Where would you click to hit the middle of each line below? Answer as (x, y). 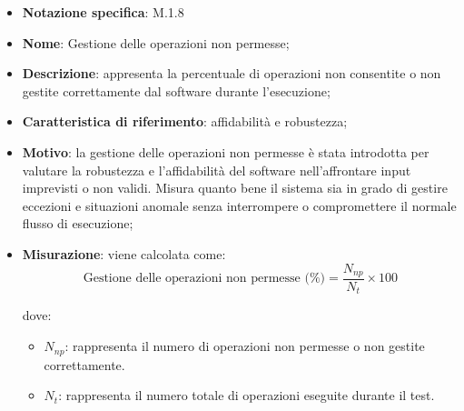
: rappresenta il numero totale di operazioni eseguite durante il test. (247, 395)
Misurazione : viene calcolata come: (124, 253)
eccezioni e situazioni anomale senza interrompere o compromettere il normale (239, 205)
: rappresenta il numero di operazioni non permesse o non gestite (245, 346)
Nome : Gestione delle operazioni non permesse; (156, 42)
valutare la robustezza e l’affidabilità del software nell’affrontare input (217, 170)
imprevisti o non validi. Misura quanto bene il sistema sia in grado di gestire (235, 188)
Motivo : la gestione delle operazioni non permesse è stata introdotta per (226, 151)
